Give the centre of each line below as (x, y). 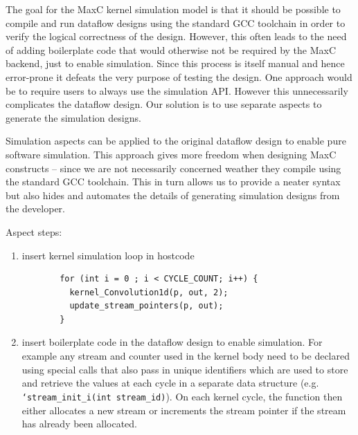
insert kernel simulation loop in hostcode (108, 255)
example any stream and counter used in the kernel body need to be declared (186, 356)
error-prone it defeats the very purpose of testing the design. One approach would (179, 76)
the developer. (35, 209)
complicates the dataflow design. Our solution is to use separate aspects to (164, 104)
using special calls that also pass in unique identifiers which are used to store (185, 369)
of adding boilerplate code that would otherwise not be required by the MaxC (171, 49)
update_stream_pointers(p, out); (146, 306)
